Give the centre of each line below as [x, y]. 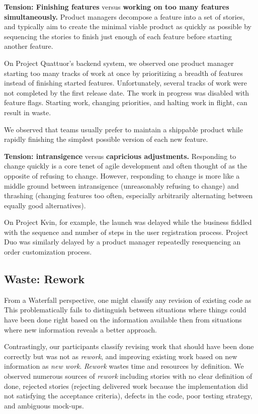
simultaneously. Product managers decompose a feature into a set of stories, [124, 16]
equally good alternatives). [45, 205]
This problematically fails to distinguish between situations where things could [125, 310]
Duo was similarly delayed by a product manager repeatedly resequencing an [122, 242]
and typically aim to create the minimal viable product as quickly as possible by [128, 26]
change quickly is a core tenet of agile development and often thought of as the [126, 166]
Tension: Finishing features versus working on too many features [117, 7]
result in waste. [28, 112]
